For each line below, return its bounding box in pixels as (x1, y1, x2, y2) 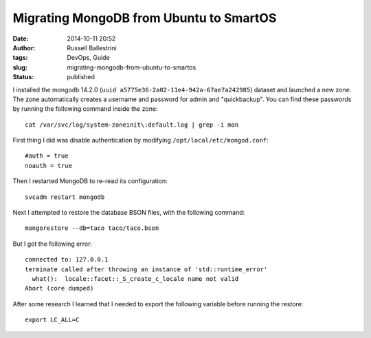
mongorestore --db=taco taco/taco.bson (25, 224, 159, 232)
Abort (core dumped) (25, 284, 94, 293)
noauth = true (25, 162, 72, 169)
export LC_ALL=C (25, 316, 80, 324)
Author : (12, 43, 36, 52)
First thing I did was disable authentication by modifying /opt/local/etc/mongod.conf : (12, 136, 269, 145)
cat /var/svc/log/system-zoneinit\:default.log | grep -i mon (25, 120, 239, 129)
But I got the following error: (12, 240, 93, 248)
